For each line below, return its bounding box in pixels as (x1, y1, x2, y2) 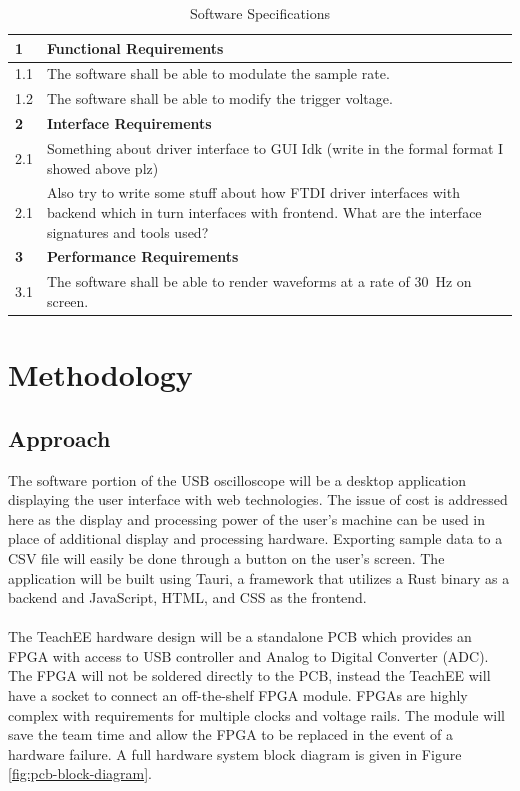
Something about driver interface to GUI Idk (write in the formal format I (46, 137, 504, 158)
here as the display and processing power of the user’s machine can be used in (8, 508, 486, 529)
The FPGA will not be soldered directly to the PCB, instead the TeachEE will (8, 665, 491, 686)
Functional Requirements (46, 37, 224, 58)
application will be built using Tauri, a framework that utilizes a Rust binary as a (8, 567, 510, 588)
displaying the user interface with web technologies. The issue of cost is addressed (8, 489, 508, 510)
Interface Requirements (46, 113, 212, 134)
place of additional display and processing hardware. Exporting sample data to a (8, 528, 503, 549)
